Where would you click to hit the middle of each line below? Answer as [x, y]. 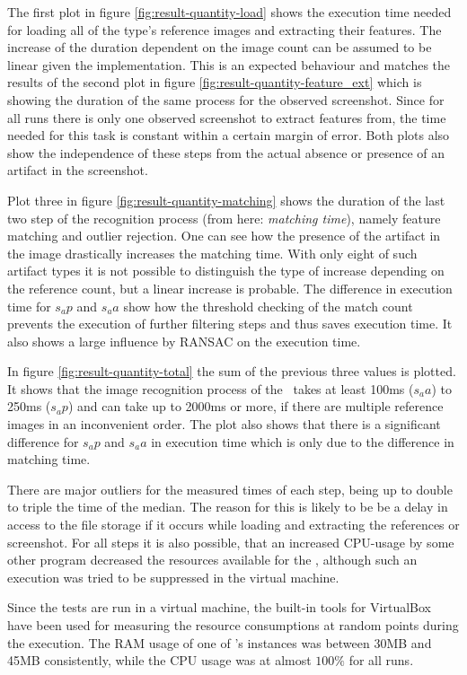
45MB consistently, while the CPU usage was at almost [159, 660]
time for [29, 306]
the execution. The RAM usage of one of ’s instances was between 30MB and [220, 642]
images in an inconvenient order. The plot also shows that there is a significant [224, 424]
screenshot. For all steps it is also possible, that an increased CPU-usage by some [231, 542]
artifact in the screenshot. [78, 170]
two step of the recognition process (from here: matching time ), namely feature [224, 218]
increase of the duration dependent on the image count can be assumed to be [220, 47]
